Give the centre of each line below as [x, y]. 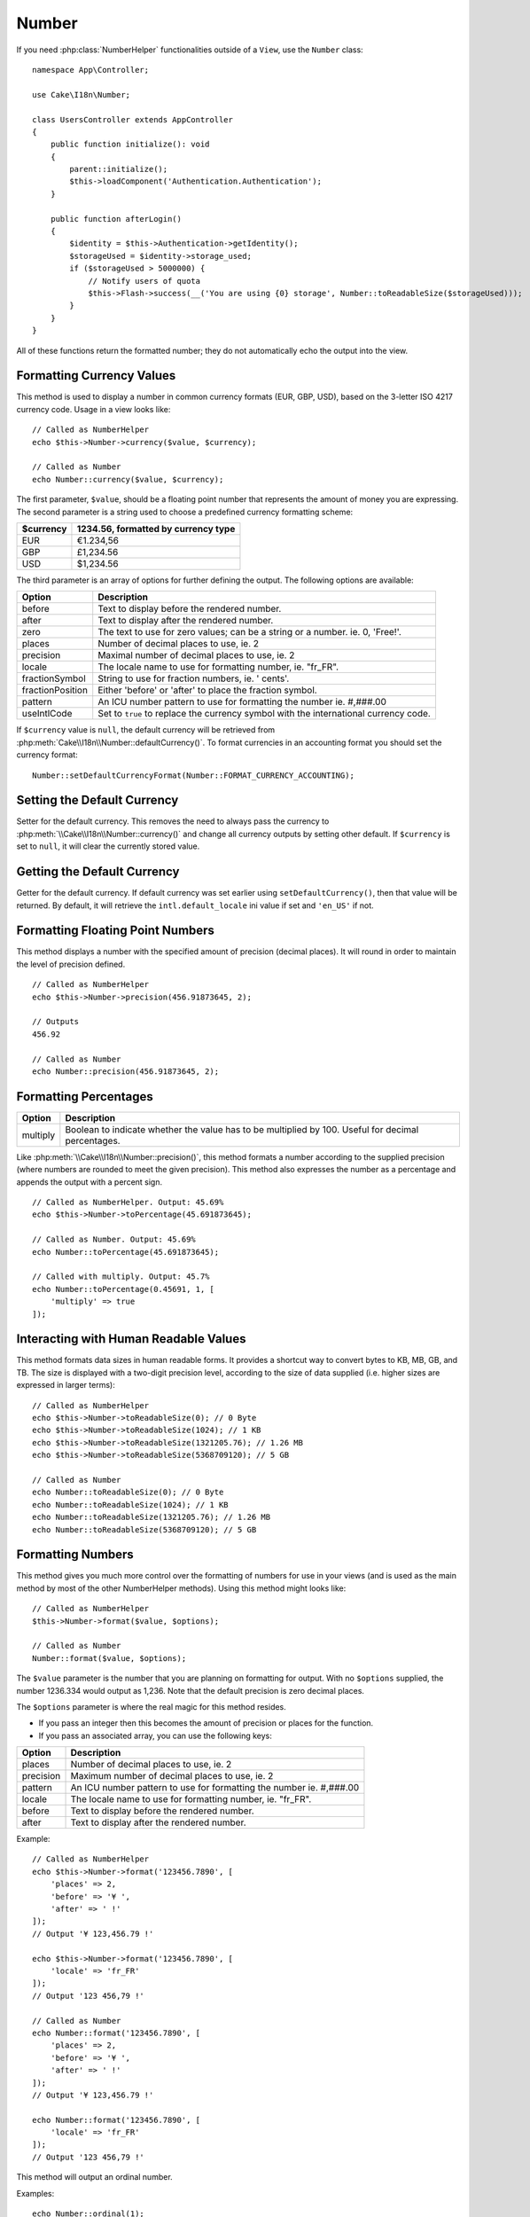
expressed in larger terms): [66, 1385]
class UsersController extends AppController [133, 119]
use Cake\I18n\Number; [82, 94]
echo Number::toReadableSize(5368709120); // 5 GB [144, 1529]
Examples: [35, 2193]
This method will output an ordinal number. [94, 2177]
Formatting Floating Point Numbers [115, 931]
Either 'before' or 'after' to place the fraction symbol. [208, 690]
